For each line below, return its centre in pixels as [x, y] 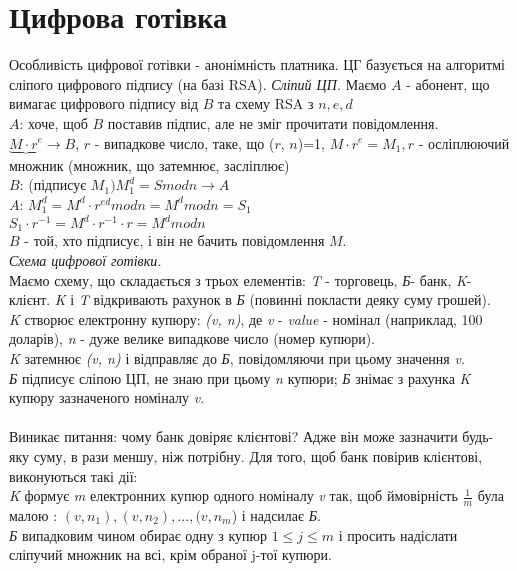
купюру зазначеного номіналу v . [107, 397]
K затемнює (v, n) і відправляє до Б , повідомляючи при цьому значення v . [237, 358]
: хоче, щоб [53, 122]
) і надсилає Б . [276, 515]
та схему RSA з [266, 103]
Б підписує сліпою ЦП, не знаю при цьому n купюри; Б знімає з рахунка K [240, 377]
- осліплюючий [464, 142]
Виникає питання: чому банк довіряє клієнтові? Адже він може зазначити [233, 436]
